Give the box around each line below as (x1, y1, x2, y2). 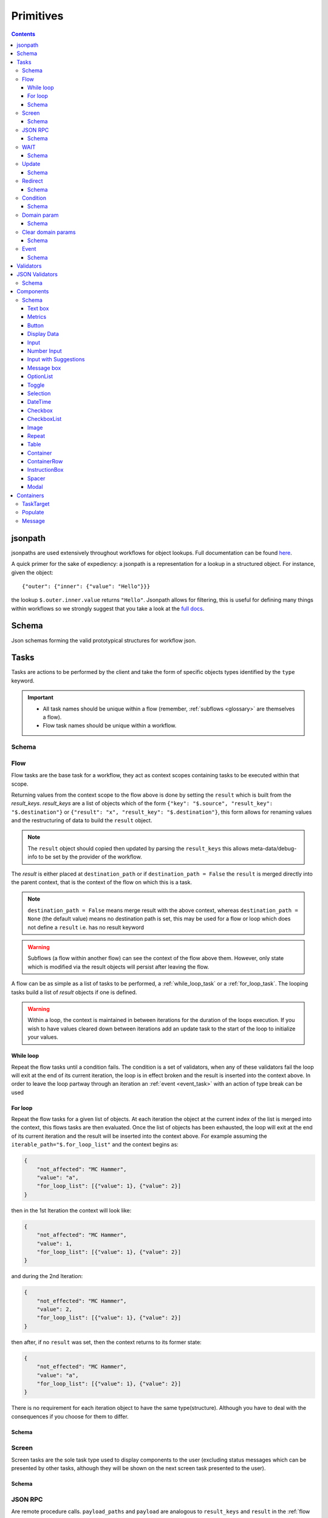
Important (27, 694, 54, 701)
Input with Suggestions (27, 356, 85, 363)
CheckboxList (27, 415, 62, 423)
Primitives (11, 9, 64, 22)
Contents (11, 30, 36, 38)
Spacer (27, 474, 46, 482)
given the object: (11, 568, 54, 576)
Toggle (27, 381, 45, 389)
